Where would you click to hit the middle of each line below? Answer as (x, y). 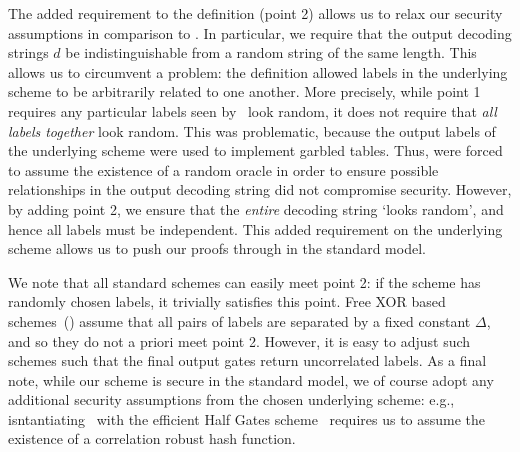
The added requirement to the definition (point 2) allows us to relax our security (255, 13)
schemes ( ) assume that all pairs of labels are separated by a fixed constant (239, 320)
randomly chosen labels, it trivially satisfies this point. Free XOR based (227, 301)
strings (28, 52)
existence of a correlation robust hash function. (152, 438)
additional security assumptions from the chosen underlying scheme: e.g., (231, 399)
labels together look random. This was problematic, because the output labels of (252, 130)
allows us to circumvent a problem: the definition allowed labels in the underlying (258, 71)
